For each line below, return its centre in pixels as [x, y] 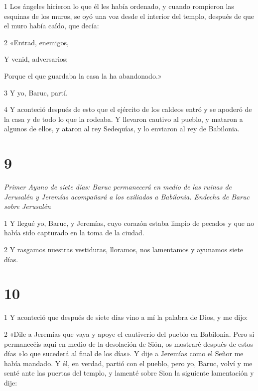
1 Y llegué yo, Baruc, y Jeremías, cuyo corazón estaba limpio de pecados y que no [129, 223]
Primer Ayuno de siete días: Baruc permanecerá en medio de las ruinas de [118, 187]
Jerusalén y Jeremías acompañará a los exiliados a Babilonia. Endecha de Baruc [127, 196]
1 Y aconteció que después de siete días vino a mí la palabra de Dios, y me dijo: [126, 317]
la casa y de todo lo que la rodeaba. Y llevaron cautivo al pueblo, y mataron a [124, 119]
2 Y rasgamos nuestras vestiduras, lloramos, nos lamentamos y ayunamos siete [124, 249]
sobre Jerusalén [27, 206]
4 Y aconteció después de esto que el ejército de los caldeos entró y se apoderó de [128, 109]
